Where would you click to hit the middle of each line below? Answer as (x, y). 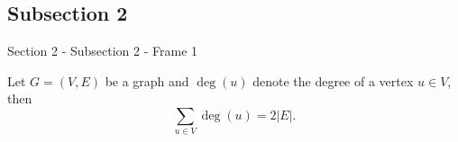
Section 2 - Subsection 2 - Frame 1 (103, 51)
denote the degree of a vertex (333, 80)
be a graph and (147, 80)
